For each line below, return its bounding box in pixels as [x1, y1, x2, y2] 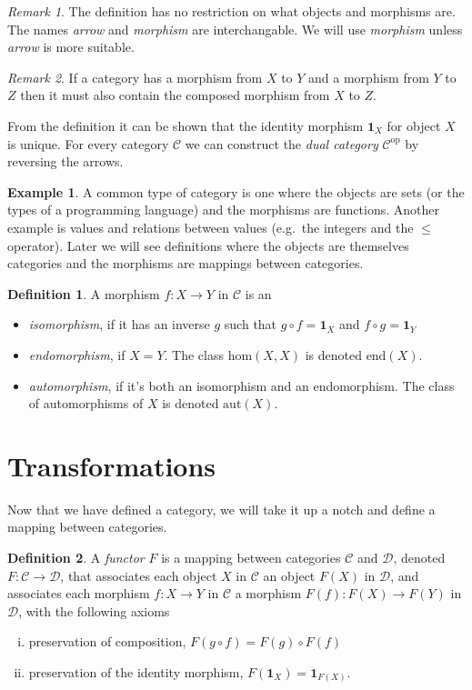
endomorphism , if [28, 345, 126, 364]
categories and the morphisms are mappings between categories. [7, 254, 364, 273]
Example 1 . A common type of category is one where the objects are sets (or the [7, 182, 465, 201]
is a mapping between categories [161, 548, 341, 566]
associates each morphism [7, 584, 150, 603]
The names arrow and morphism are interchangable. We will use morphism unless [7, 19, 463, 38]
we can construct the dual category [185, 134, 378, 153]
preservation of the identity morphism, [28, 662, 244, 681]
